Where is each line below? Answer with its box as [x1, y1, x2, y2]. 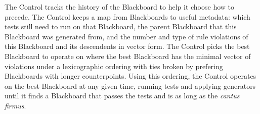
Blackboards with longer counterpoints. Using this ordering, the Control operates [5, 71, 256, 81]
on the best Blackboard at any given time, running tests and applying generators [5, 80, 256, 91]
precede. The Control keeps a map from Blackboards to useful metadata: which [5, 11, 250, 22]
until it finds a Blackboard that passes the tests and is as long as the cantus [5, 90, 240, 101]
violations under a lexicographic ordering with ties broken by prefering [5, 61, 223, 71]
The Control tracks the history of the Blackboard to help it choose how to [5, 2, 235, 12]
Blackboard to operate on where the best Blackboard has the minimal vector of [5, 50, 251, 61]
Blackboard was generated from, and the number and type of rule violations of [5, 31, 248, 41]
